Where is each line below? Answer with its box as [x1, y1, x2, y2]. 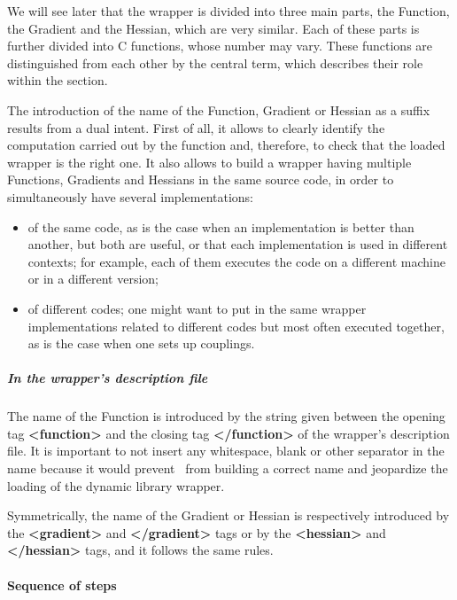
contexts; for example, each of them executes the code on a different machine [27, 252, 445, 270]
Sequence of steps [7, 575, 117, 594]
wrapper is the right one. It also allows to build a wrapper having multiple [7, 152, 412, 171]
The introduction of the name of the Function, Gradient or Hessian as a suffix [7, 100, 430, 119]
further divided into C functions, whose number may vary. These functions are [7, 36, 433, 55]
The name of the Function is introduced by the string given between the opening [7, 407, 445, 425]
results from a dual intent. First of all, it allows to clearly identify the [7, 118, 385, 136]
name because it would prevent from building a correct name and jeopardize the [7, 459, 448, 478]
